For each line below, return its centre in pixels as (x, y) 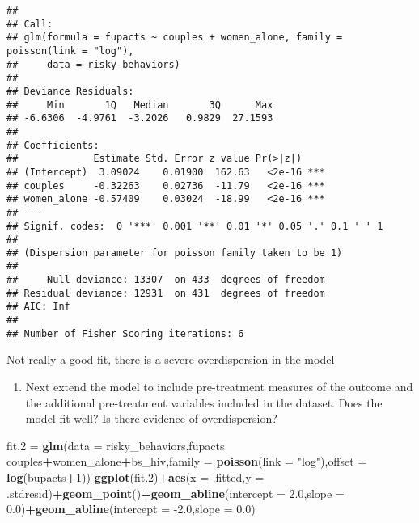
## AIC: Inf (38, 307)
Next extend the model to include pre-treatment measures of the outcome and (219, 386)
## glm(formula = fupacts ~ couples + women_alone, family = (175, 38)
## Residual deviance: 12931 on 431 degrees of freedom (166, 293)
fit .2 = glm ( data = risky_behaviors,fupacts (116, 445)
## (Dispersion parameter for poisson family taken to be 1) (175, 253)
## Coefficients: (53, 145)
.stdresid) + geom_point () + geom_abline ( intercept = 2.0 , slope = (176, 493)
